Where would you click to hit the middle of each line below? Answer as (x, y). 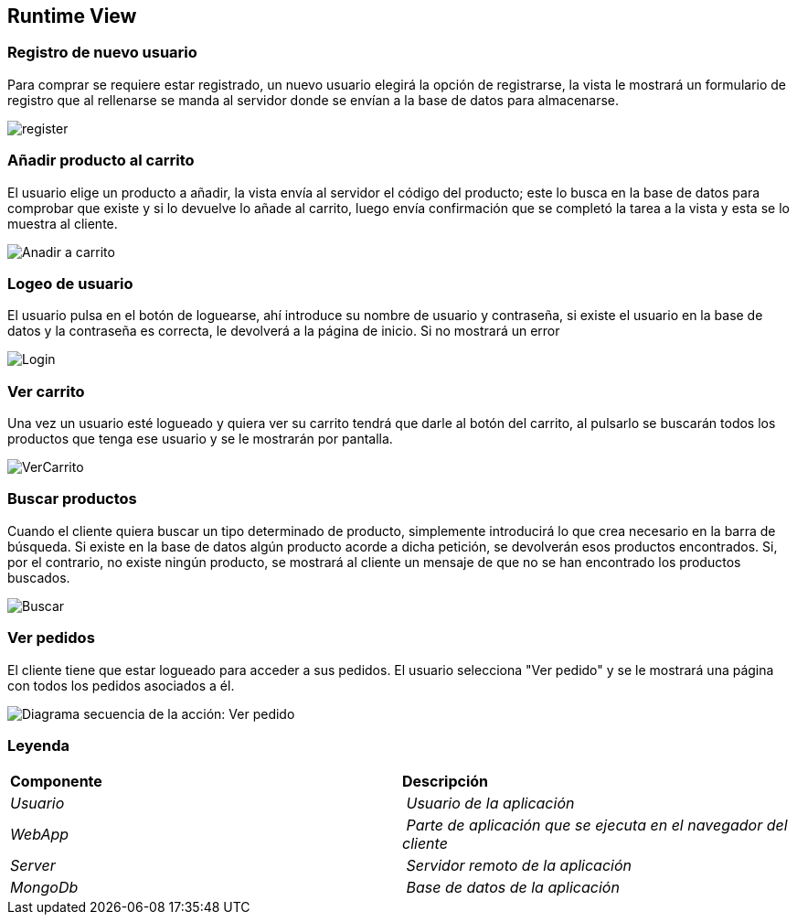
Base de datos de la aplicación (513, 888)
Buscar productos (72, 499)
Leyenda (38, 745)
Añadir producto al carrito (101, 161)
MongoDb (44, 888)
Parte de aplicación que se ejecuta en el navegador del (597, 826)
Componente (56, 782)
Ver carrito (46, 391)
